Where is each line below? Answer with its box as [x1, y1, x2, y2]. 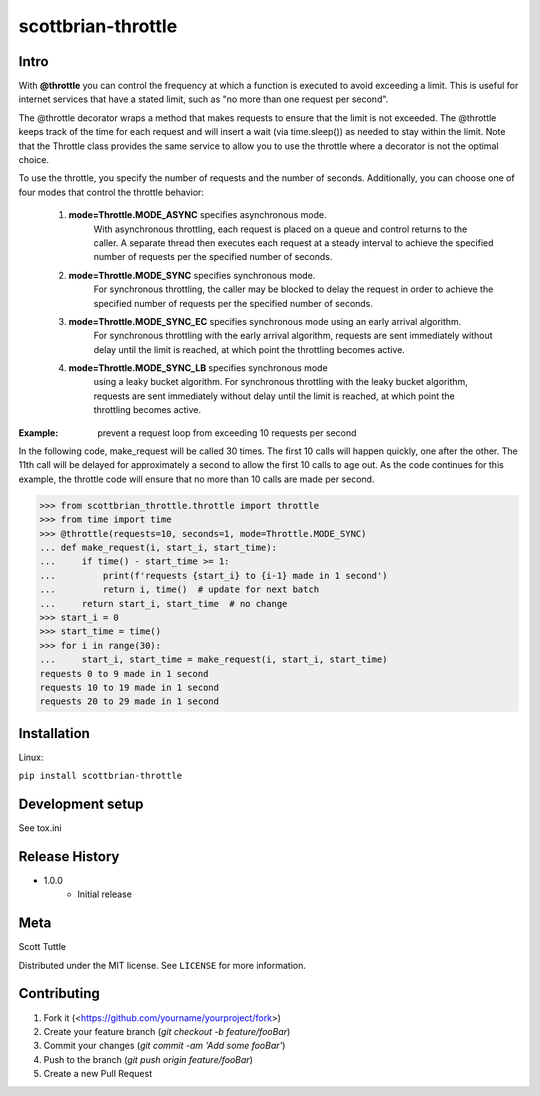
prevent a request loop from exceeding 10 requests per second [97, 426, 357, 439]
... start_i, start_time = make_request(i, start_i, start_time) [39, 654, 388, 665]
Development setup [18, 795, 144, 812]
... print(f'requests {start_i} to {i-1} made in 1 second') [39, 570, 388, 581]
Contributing [18, 985, 100, 1002]
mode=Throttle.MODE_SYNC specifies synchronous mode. [68, 269, 316, 281]
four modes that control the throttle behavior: [18, 186, 205, 198]
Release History [18, 848, 120, 865]
